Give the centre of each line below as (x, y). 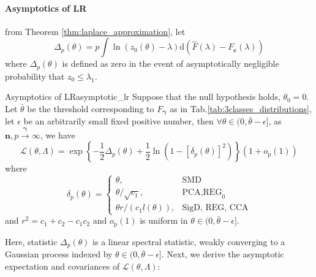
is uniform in (164, 220)
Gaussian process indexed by (59, 254)
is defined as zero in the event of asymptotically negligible (171, 63)
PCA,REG (202, 193)
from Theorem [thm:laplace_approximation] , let (95, 31)
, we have (58, 135)
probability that (35, 76)
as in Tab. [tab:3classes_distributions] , (241, 109)
